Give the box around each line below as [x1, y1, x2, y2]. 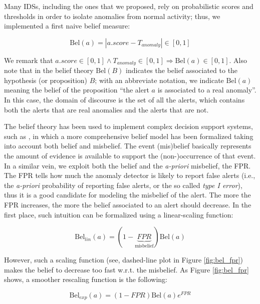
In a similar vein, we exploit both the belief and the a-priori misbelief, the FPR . [4, 160, 251, 170]
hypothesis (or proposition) [4, 74, 88, 85]
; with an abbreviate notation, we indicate [95, 74, 224, 85]
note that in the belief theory [4, 65, 94, 75]
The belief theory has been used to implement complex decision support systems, [4, 121, 253, 131]
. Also [229, 54, 247, 65]
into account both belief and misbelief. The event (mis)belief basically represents [4, 140, 251, 151]
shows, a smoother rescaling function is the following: [4, 274, 167, 284]
